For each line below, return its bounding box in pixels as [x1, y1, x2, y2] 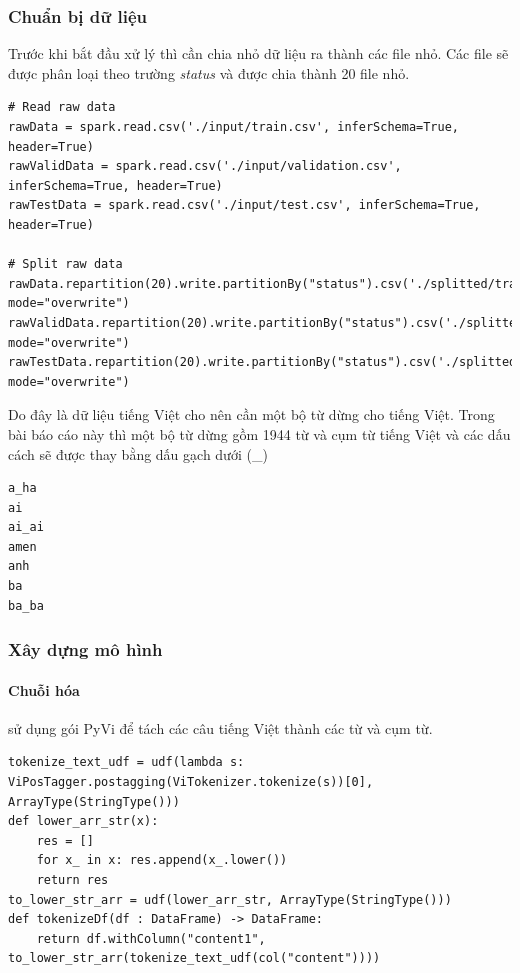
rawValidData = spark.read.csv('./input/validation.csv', [8, 159, 402, 174]
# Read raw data [8, 100, 116, 115]
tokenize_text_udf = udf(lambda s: [8, 755, 245, 770]
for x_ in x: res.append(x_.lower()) [36, 853, 288, 868]
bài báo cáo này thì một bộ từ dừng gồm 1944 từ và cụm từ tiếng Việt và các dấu [8, 423, 511, 444]
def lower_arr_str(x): [8, 814, 159, 829]
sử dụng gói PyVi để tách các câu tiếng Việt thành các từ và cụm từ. [8, 717, 433, 738]
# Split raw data [8, 257, 123, 272]
